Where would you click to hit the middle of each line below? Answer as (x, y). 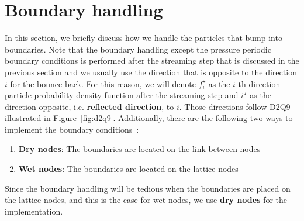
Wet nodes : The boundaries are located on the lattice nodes (128, 169)
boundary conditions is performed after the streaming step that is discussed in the (152, 61)
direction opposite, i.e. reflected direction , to (89, 106)
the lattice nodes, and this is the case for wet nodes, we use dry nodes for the (146, 200)
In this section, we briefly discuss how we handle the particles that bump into (144, 38)
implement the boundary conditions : (72, 129)
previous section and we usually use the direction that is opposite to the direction (151, 72)
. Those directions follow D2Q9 (235, 106)
